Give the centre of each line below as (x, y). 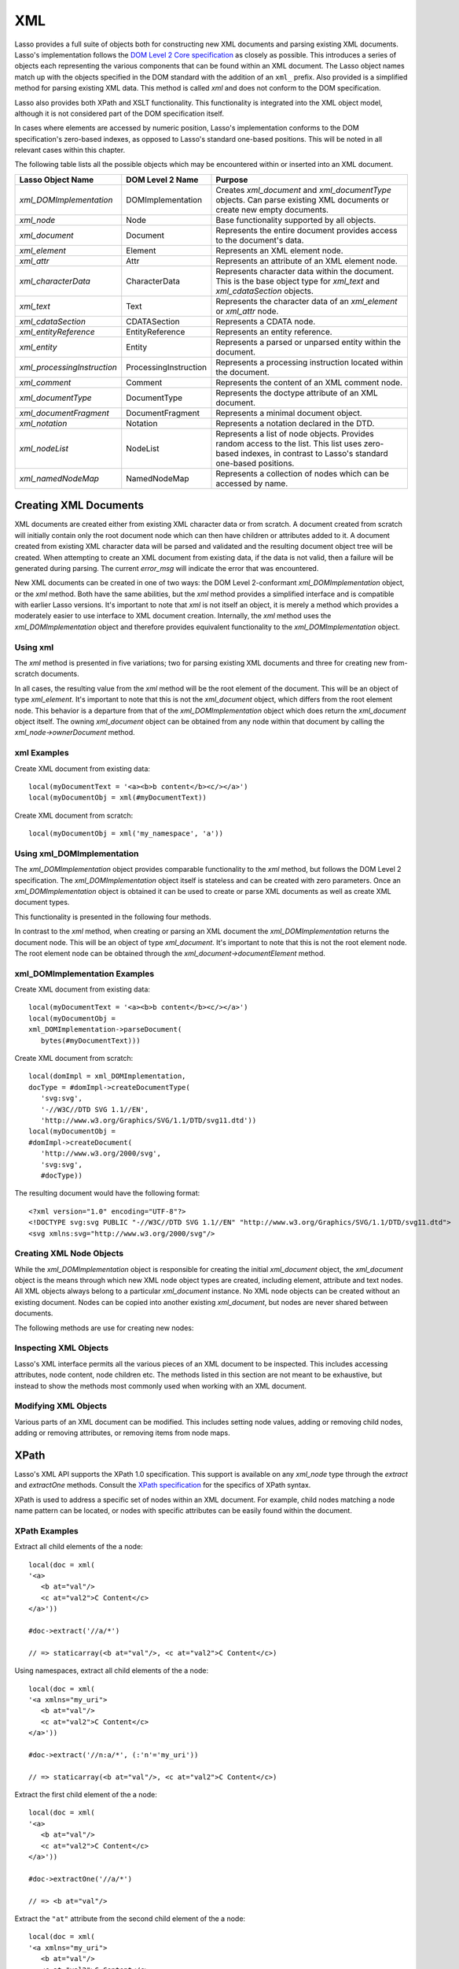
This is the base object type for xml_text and (298, 281)
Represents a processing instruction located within (310, 362)
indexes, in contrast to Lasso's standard (314, 453)
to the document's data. (260, 240)
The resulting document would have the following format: (107, 1193)
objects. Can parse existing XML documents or (302, 199)
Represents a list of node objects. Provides (295, 433)
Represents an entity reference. (274, 332)
